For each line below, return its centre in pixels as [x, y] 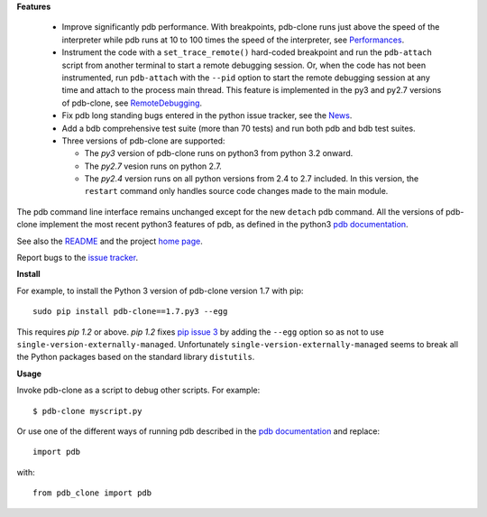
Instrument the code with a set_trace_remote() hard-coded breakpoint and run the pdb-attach [247, 52]
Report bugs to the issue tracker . [78, 258]
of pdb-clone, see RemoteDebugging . [132, 103]
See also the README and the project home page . [110, 241]
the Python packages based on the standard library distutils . [136, 357]
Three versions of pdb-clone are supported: [143, 141]
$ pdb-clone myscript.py [87, 411]
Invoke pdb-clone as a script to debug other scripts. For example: [138, 390]
